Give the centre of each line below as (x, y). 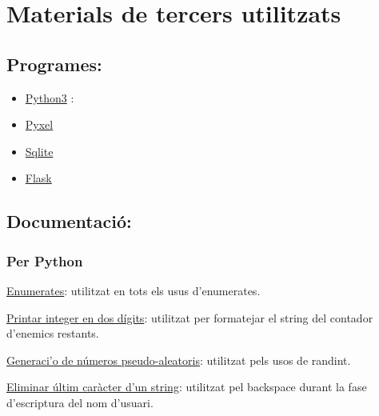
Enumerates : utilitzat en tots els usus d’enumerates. (134, 290)
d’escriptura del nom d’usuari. (80, 402)
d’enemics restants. (53, 333)
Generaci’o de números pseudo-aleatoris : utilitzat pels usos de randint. (179, 360)
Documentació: (69, 221)
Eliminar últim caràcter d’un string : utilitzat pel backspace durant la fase (187, 387)
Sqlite (39, 151)
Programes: (54, 64)
